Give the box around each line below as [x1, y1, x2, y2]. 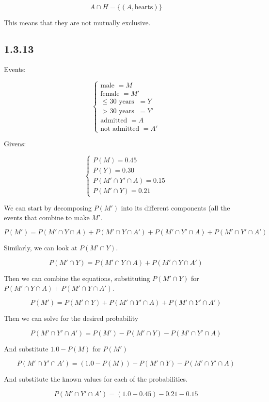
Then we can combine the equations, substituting [4, 273, 150, 283]
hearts [134, 4, 153, 11]
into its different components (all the [121, 203, 230, 213]
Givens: [4, 139, 26, 149]
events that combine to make [4, 212, 90, 222]
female [100, 90, 120, 97]
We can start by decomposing [4, 203, 92, 213]
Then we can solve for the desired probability [4, 313, 139, 323]
